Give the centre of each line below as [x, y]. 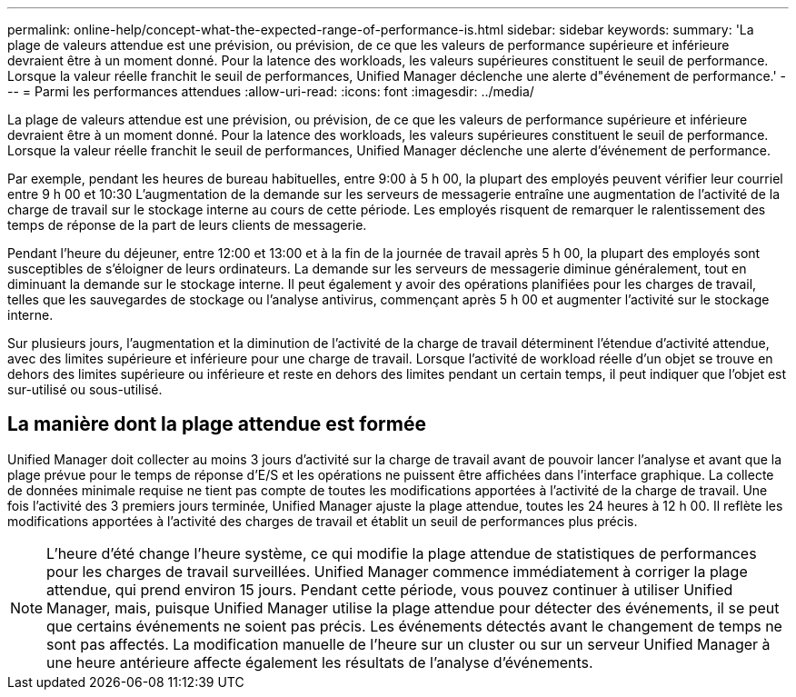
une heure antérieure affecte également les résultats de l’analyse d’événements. [320, 662]
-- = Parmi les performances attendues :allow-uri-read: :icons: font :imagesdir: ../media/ [271, 91]
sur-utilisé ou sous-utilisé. [85, 389]
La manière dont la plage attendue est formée [217, 424]
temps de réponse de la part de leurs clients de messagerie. [187, 225]
